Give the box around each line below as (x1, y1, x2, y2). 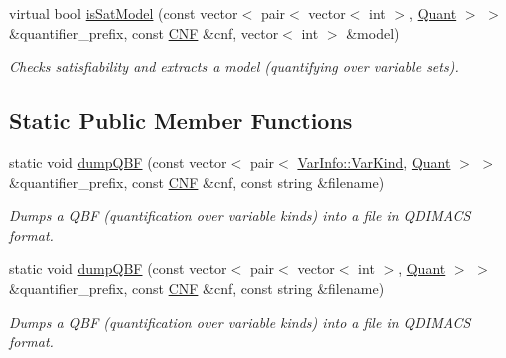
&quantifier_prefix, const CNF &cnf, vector (9, 22, 279, 43)
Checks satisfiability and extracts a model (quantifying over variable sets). (9, 56, 459, 77)
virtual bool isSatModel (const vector (9, 3, 238, 23)
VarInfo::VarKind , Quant (297, 151, 451, 172)
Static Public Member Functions (9, 105, 353, 136)
